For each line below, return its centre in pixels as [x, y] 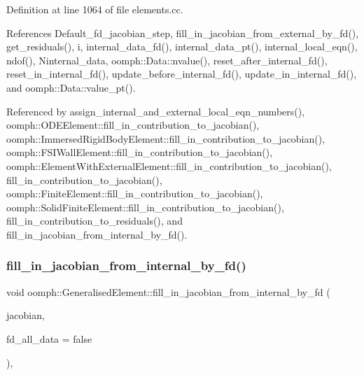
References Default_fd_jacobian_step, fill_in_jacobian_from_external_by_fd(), [183, 33]
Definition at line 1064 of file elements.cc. [95, 9]
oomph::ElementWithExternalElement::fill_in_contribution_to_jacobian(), [169, 165]
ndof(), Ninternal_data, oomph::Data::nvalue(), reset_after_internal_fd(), [167, 60]
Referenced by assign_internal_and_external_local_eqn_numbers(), [156, 111]
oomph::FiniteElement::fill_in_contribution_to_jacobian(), [135, 193]
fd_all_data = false [49, 338]
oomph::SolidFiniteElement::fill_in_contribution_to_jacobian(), [145, 207]
